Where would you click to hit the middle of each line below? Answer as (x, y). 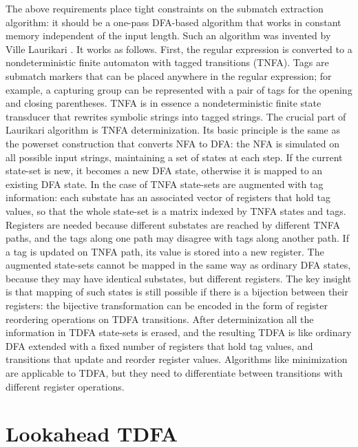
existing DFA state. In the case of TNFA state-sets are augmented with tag (165, 184)
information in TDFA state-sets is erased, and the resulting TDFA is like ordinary (179, 332)
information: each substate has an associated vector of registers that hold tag (168, 197)
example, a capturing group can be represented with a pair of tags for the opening (179, 89)
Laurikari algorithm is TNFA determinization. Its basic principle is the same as (173, 130)
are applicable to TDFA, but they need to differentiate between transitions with (174, 373)
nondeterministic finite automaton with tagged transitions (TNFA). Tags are (167, 62)
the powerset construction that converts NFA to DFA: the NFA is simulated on (173, 143)
